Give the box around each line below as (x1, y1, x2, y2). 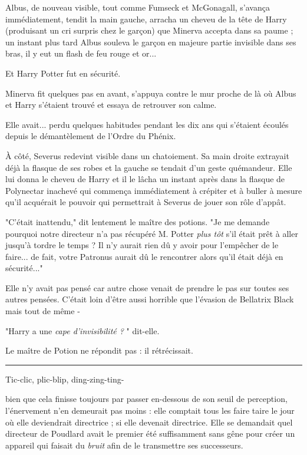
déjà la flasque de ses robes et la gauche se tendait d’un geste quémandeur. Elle (5, 161, 292, 173)
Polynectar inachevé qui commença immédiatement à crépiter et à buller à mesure (5, 184, 302, 196)
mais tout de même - (5, 305, 80, 317)
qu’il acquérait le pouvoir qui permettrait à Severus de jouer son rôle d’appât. (5, 196, 286, 208)
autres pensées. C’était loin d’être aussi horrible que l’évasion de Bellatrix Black (5, 293, 294, 305)
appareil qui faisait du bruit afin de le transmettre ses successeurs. (5, 438, 243, 451)
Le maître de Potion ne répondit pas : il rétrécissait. (5, 344, 193, 357)
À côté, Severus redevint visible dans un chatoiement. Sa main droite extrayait (5, 149, 289, 161)
